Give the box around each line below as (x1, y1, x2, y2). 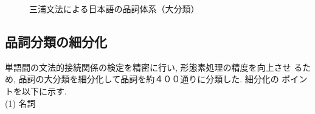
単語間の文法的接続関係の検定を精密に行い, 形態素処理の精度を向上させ (5, 60, 291, 73)
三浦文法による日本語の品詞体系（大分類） (29, 2, 199, 15)
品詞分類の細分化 (5, 32, 107, 51)
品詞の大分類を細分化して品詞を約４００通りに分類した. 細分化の (18, 73, 279, 85)
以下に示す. (21, 84, 67, 97)
